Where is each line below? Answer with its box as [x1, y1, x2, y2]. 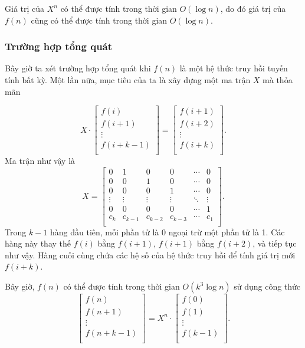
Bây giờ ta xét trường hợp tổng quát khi [5, 62, 151, 74]
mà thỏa [263, 74, 293, 86]
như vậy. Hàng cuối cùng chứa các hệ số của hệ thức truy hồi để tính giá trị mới [5, 248, 296, 261]
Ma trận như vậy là [5, 155, 76, 167]
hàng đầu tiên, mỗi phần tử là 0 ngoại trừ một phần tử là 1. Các [50, 225, 285, 238]
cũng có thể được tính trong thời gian [31, 14, 168, 26]
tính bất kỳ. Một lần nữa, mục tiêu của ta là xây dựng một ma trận [5, 74, 251, 86]
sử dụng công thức [234, 280, 301, 292]
